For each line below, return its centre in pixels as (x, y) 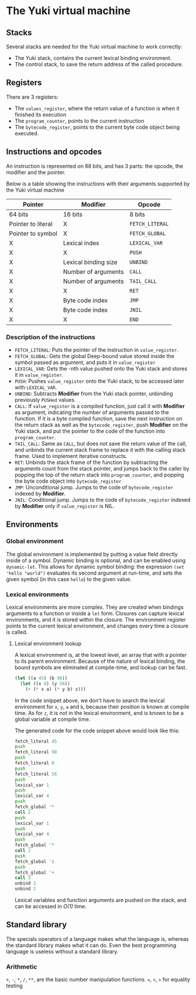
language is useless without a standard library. (62, 951)
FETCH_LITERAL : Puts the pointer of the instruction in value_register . (97, 350)
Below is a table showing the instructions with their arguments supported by (98, 183)
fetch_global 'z (34, 862)
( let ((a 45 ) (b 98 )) (41, 678)
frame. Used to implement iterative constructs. (71, 456)
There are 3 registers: (32, 97)
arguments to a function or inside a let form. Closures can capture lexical (95, 613)
